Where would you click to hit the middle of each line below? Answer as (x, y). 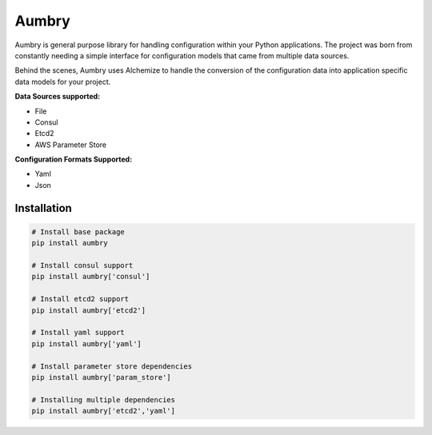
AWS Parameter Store (71, 145)
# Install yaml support (78, 333)
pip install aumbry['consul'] (91, 277)
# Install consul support (82, 265)
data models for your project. (63, 82)
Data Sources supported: (58, 97)
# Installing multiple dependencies (104, 399)
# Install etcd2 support (80, 299)
